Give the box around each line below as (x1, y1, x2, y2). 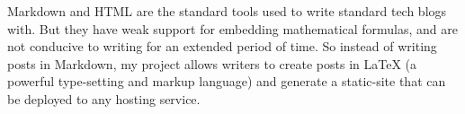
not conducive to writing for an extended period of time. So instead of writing (7, 37, 437, 56)
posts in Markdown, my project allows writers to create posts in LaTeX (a (7, 54, 417, 73)
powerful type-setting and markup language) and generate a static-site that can (7, 72, 446, 91)
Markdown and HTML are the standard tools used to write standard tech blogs (7, 2, 447, 20)
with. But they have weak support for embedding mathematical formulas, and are (7, 19, 459, 38)
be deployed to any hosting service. (7, 89, 201, 108)
